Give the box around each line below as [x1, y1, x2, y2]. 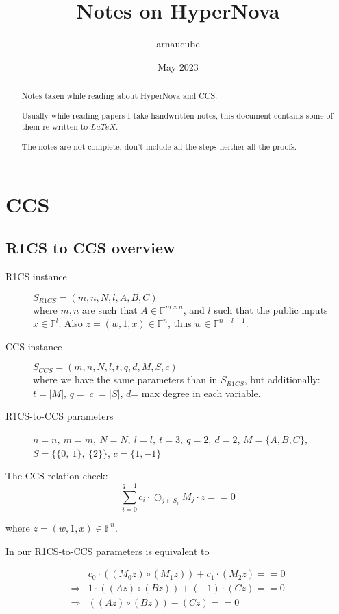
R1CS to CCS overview [5, 237, 175, 258]
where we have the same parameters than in [33, 372, 218, 387]
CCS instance [5, 339, 62, 353]
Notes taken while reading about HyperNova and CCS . [21, 90, 218, 102]
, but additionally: [244, 372, 321, 387]
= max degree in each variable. [131, 385, 261, 400]
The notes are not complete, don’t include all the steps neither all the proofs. [21, 140, 297, 152]
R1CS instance [5, 269, 67, 283]
